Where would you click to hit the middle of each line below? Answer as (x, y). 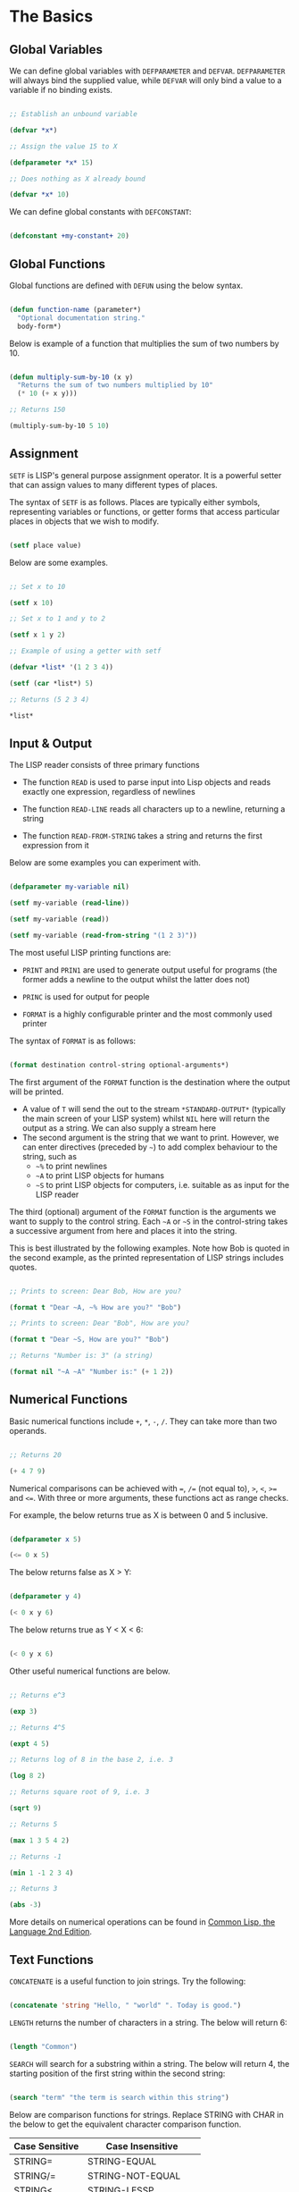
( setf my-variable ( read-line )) (69, 903)
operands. (28, 1430)
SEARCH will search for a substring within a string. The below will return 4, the (149, 2063)
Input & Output (50, 743)
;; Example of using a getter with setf (86, 651)
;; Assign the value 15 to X (63, 146)
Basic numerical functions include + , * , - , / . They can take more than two (143, 1421)
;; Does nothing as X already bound (77, 179)
